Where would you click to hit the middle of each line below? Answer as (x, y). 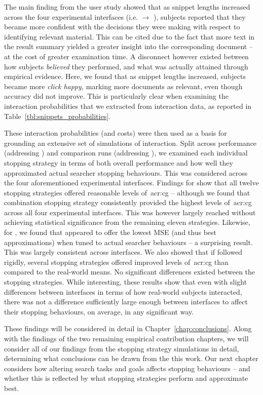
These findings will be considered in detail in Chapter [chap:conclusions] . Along (128, 328)
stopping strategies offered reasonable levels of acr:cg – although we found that (127, 192)
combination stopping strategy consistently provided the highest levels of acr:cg (128, 202)
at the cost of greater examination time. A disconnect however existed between (126, 56)
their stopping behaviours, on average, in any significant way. (99, 311)
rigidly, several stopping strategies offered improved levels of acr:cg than (116, 262)
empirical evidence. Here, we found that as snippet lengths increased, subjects (125, 76)
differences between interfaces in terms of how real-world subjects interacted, (123, 291)
